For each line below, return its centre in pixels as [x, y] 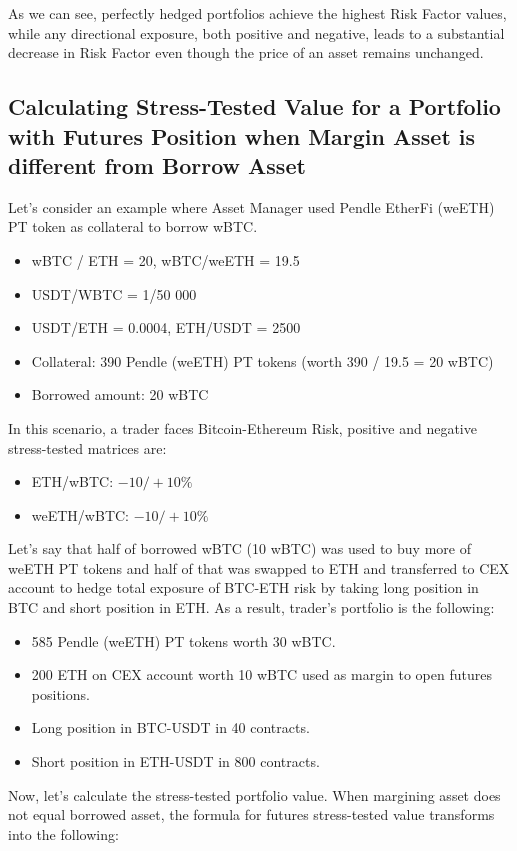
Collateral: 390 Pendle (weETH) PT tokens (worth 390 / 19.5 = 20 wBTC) [262, 360]
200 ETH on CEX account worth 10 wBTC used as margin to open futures [261, 674]
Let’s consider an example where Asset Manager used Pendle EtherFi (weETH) [251, 206]
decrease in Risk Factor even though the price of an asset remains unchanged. [246, 52]
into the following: [63, 833]
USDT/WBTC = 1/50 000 [114, 293]
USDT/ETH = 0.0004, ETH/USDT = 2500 [166, 327]
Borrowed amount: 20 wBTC [120, 394]
